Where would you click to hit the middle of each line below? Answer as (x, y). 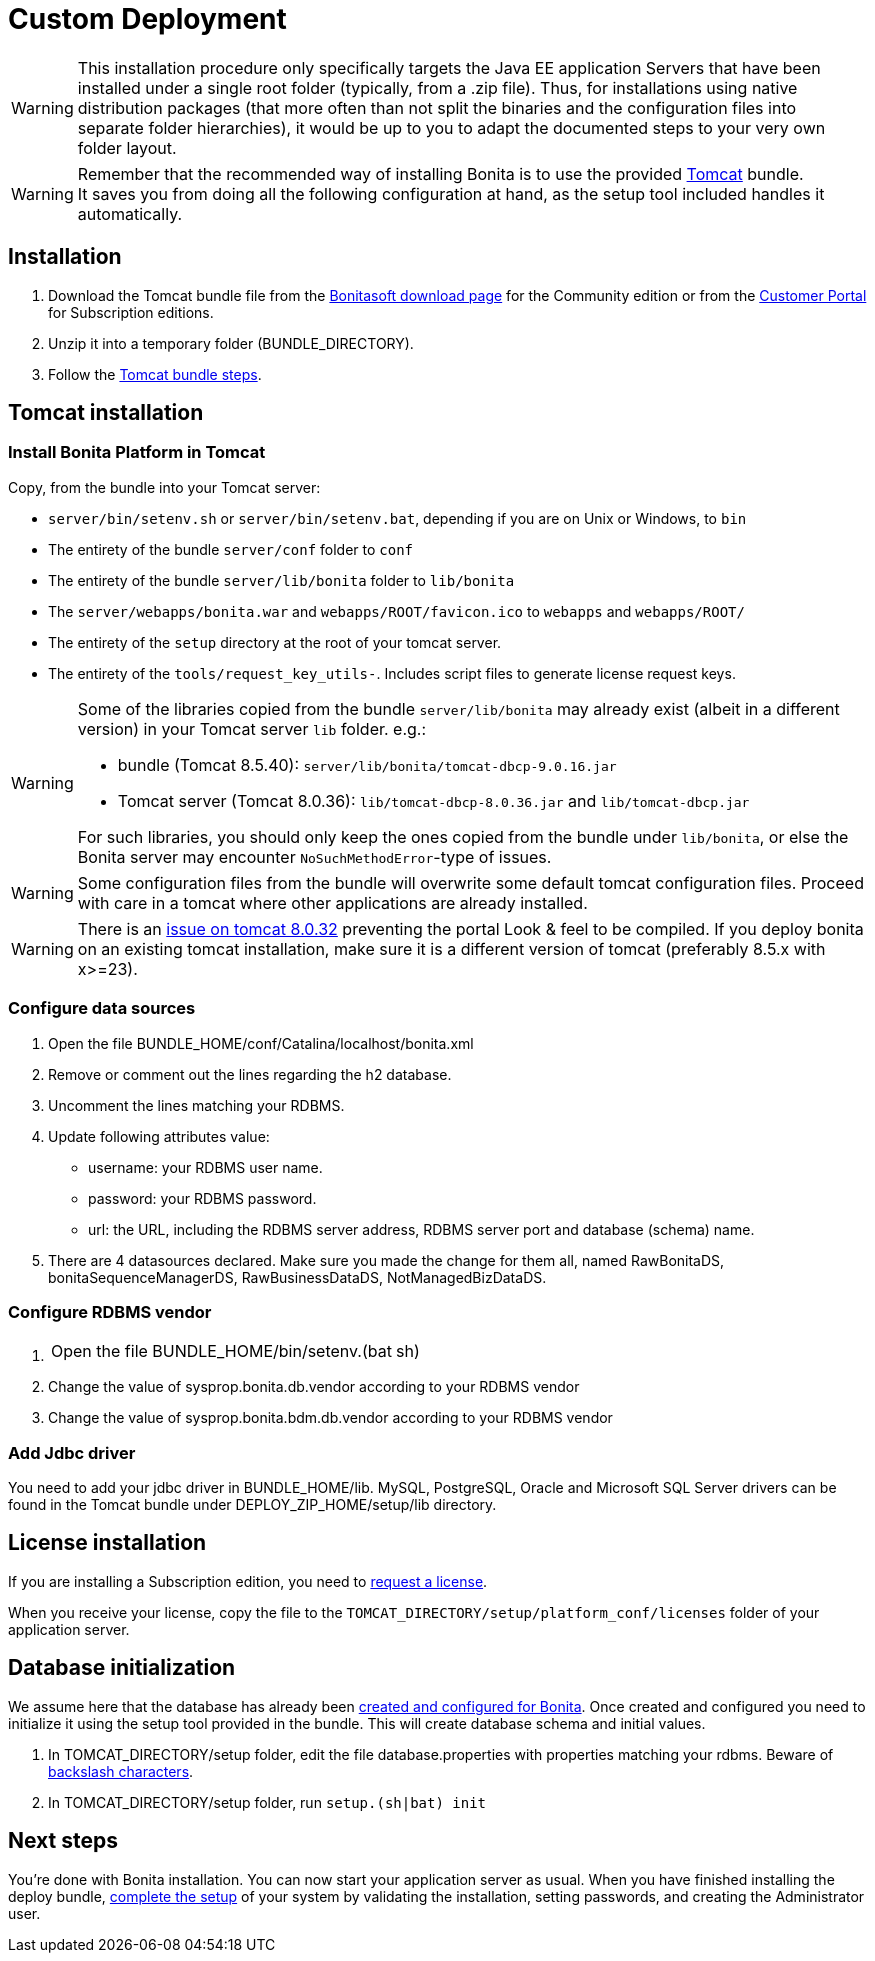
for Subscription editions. (131, 312)
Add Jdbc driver (72, 1452)
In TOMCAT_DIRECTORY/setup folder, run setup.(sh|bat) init (267, 1802)
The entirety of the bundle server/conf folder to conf (230, 549)
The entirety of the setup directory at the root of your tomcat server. (275, 642)
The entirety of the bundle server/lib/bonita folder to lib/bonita (281, 580)
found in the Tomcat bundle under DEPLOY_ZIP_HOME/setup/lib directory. (252, 1505)
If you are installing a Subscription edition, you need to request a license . (248, 1581)
